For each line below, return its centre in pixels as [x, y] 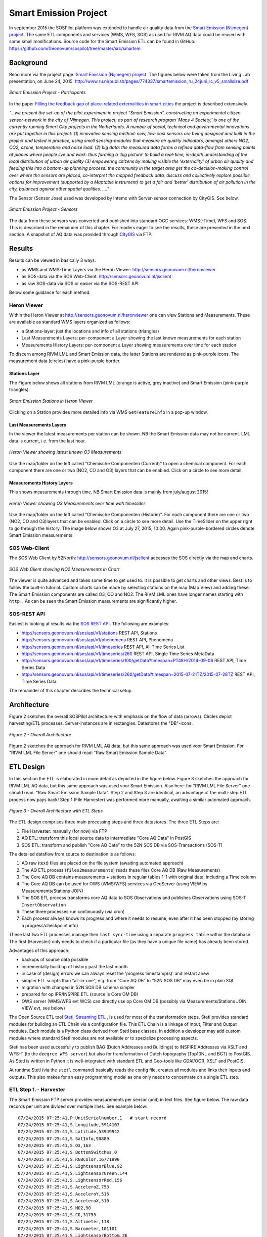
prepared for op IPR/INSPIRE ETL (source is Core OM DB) [80, 994]
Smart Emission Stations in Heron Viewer [51, 401]
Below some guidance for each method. [50, 292]
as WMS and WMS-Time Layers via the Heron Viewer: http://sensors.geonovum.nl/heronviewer [119, 269]
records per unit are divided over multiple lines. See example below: [78, 1106]
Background [28, 63]
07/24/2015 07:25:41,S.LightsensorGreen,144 [73, 1173]
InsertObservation [44, 905]
